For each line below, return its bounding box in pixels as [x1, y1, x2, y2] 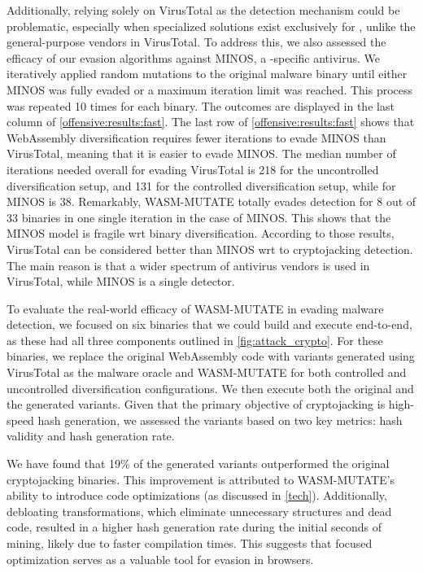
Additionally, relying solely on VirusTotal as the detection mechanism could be [7, 2, 400, 18]
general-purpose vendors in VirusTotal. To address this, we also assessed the [7, 33, 386, 50]
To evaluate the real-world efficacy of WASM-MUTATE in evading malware [7, 300, 384, 317]
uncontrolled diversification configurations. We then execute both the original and [7, 379, 414, 396]
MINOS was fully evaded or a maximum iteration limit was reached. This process [7, 81, 413, 98]
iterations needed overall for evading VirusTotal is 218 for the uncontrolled [7, 160, 379, 177]
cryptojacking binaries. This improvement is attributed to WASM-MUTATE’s [7, 470, 395, 488]
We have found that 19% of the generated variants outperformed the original [7, 455, 390, 472]
